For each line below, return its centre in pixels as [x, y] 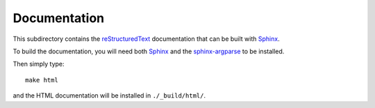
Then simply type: [39, 64]
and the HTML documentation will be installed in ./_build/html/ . [109, 96]
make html [42, 80]
